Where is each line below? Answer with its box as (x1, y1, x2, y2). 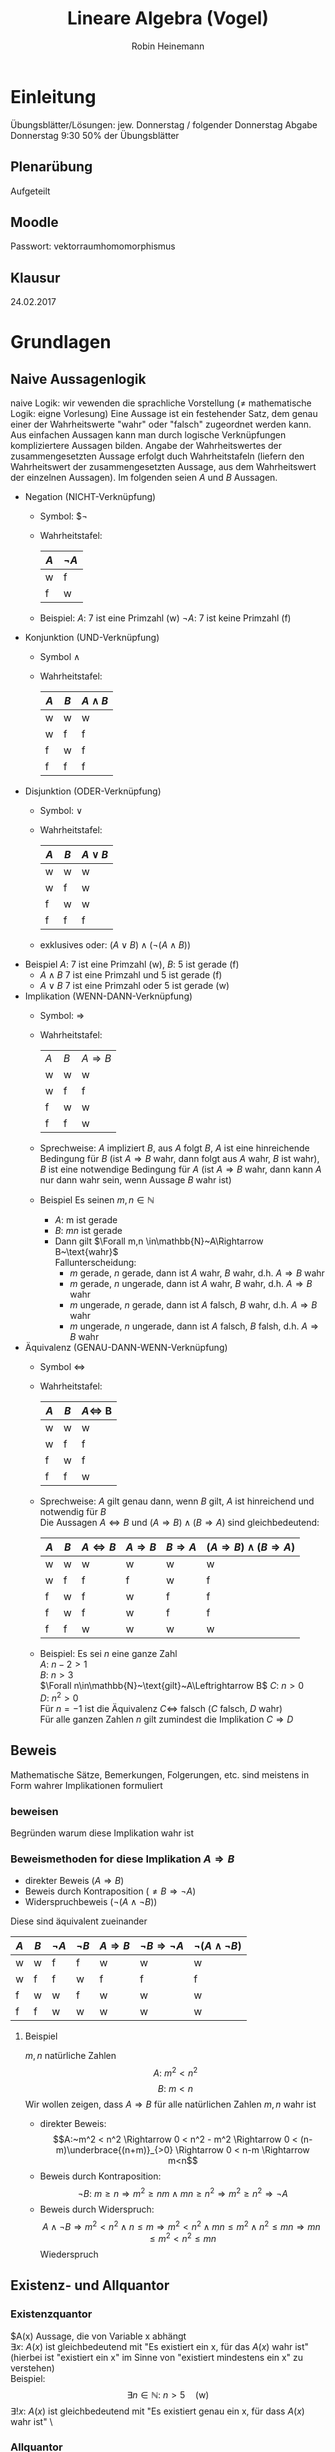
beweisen (10, 1804, 59, 1818)
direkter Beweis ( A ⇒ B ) (24, 1875, 125, 1887)
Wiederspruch (39, 2248, 99, 2260)
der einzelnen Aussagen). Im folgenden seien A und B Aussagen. (10, 472, 278, 484)
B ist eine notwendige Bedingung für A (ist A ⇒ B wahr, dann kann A (39, 1163, 322, 1176)
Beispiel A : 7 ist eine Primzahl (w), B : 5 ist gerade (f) (24, 958, 240, 971)
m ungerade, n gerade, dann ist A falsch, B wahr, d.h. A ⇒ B (69, 1299, 318, 1311)
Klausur (10, 269, 61, 286)
